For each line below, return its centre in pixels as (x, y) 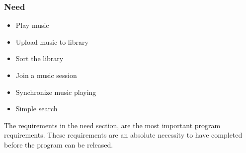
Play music (32, 25)
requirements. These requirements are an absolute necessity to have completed (123, 135)
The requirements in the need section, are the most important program (112, 125)
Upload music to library (52, 41)
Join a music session (46, 75)
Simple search (37, 109)
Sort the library (40, 58)
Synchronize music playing (56, 92)
